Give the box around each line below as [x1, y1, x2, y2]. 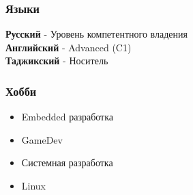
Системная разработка [21, 155, 113, 170]
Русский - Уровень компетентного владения [5, 27, 188, 41]
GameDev [21, 132, 63, 146]
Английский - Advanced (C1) [5, 40, 132, 54]
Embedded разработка [21, 109, 114, 124]
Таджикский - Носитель [5, 53, 108, 68]
